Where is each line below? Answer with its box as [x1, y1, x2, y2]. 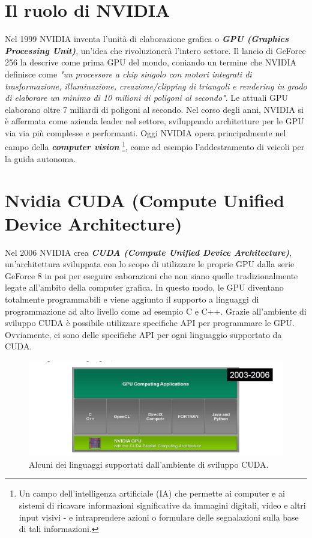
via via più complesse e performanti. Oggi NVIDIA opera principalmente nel [5, 126, 286, 139]
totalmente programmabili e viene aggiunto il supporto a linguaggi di [5, 293, 259, 305]
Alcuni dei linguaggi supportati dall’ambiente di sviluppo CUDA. [29, 458, 269, 470]
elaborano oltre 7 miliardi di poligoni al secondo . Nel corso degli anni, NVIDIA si [5, 103, 304, 115]
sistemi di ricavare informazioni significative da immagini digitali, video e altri [19, 498, 306, 511]
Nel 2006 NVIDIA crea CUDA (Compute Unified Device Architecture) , [5, 246, 292, 258]
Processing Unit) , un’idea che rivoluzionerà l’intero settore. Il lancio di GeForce [5, 44, 306, 56]
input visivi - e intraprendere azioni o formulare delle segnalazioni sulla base [19, 510, 299, 523]
